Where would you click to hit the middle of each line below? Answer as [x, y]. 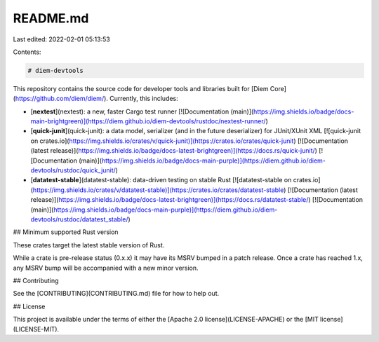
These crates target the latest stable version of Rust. [89, 245]
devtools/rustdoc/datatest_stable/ [79, 219]
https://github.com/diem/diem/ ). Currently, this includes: [97, 99]
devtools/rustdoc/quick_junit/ [73, 170]
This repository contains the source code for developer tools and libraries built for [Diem [141, 88]
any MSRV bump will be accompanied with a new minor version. [106, 268]
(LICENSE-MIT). [36, 329]
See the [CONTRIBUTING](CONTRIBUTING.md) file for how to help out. [116, 294]
